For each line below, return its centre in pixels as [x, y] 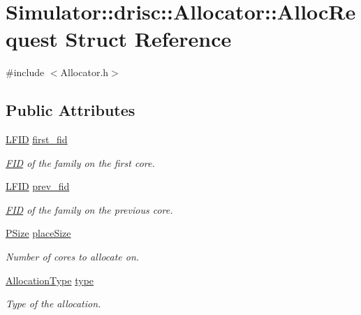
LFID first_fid [37, 139]
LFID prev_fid [38, 186]
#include [25, 72]
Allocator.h [84, 72]
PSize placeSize [38, 233]
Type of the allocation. [53, 303]
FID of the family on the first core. [80, 162]
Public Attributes [71, 110]
